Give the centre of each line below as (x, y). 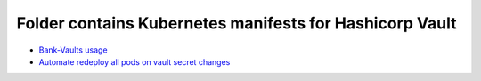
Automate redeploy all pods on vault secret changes (135, 61)
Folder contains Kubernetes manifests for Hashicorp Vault (236, 23)
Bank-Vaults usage (73, 50)
